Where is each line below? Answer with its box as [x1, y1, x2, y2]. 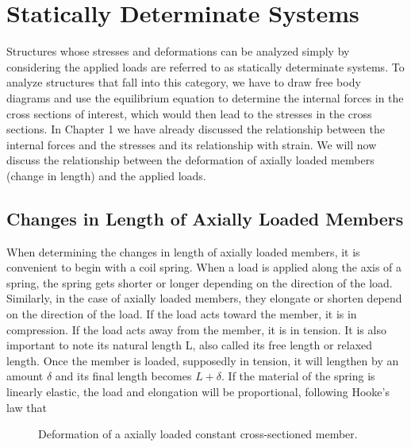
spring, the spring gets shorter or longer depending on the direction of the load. [6, 274, 393, 291]
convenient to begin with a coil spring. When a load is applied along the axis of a [6, 259, 402, 276]
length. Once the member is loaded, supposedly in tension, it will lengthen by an [6, 352, 399, 368]
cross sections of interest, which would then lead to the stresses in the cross [6, 105, 372, 121]
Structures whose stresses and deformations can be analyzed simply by [6, 43, 350, 60]
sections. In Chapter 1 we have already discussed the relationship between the [6, 121, 385, 137]
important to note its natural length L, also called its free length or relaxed [6, 337, 373, 353]
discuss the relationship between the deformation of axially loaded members [6, 152, 375, 168]
